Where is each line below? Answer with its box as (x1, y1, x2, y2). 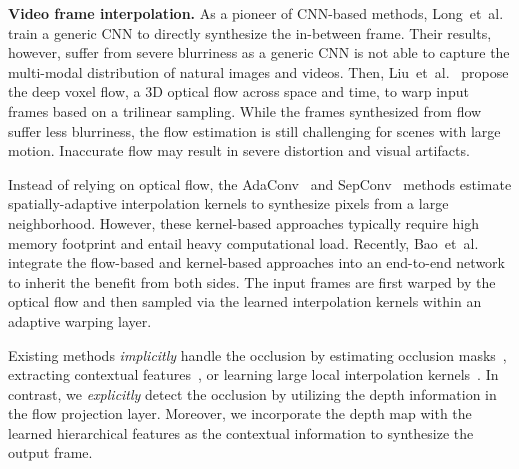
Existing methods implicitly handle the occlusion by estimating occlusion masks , (8, 344, 507, 365)
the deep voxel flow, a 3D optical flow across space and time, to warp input (8, 81, 469, 102)
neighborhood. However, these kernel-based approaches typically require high (8, 212, 480, 233)
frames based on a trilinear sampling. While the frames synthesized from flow (8, 100, 482, 121)
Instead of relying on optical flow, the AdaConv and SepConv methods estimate (8, 173, 512, 194)
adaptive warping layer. (8, 310, 152, 331)
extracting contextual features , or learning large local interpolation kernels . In (8, 364, 499, 385)
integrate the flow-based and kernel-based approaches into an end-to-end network (8, 252, 505, 273)
